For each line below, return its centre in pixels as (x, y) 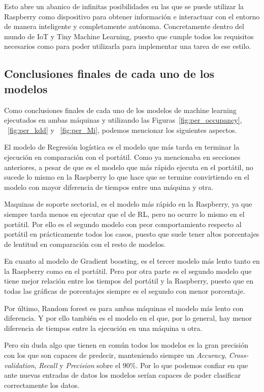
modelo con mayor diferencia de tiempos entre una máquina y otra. (109, 187)
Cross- (239, 355)
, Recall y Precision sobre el (77, 365)
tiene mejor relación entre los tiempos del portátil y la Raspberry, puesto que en (129, 281)
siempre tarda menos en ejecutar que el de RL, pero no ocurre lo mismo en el (124, 214)
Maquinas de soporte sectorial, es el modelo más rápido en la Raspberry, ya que (128, 204)
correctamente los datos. (42, 385)
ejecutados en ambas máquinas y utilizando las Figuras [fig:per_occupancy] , (123, 120)
